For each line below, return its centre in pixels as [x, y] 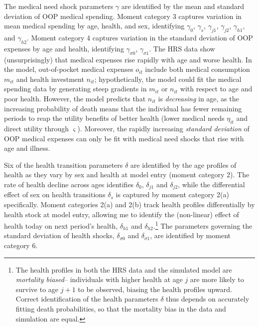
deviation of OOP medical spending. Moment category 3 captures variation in [123, 16]
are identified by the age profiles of [183, 164]
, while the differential [211, 184]
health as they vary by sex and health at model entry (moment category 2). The [127, 174]
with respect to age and [216, 89]
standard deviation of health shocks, [59, 235]
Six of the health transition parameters [64, 164]
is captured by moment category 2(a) [172, 194]
